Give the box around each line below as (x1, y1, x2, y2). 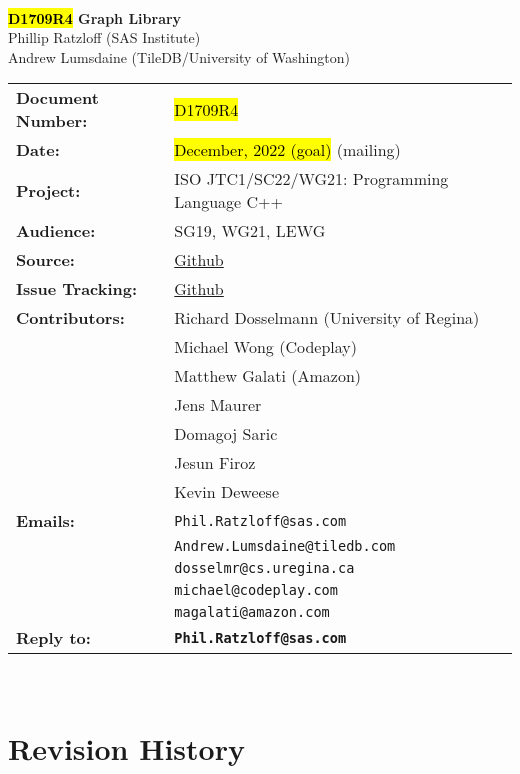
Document (16, 86, 99, 110)
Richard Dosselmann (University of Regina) (174, 306, 480, 330)
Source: (16, 248, 75, 272)
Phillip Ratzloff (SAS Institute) (8, 27, 201, 48)
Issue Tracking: (16, 277, 138, 301)
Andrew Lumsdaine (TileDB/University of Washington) (8, 46, 350, 67)
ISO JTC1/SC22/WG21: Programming (174, 167, 449, 191)
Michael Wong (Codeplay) (174, 335, 357, 359)
